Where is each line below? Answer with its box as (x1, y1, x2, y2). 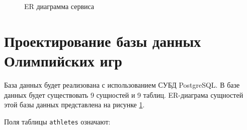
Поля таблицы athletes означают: (4, 116, 111, 126)
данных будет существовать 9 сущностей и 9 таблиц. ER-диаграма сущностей (4, 89, 243, 100)
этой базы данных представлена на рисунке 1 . (4, 99, 145, 110)
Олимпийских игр (4, 50, 122, 71)
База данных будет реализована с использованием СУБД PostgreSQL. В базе (4, 79, 240, 90)
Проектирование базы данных (4, 30, 201, 51)
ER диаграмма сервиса (24, 1, 95, 11)
